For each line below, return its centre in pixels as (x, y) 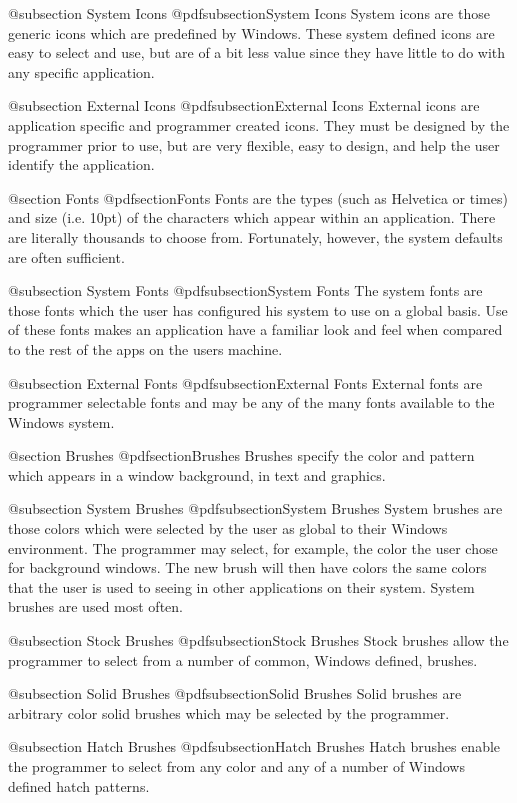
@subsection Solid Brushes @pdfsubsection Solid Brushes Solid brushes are (235, 693)
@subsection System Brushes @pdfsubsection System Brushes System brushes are (255, 508)
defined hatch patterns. (79, 785)
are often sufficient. (66, 256)
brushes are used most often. (95, 606)
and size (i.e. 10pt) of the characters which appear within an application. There (252, 217)
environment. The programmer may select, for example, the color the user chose (253, 547)
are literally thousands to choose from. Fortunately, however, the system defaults (255, 236)
